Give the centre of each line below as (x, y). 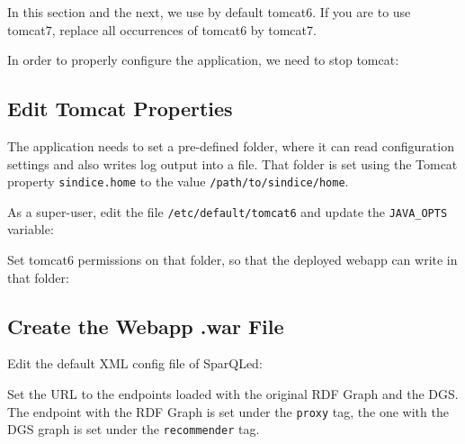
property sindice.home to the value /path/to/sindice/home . (178, 181)
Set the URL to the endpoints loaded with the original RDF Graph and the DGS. (233, 394)
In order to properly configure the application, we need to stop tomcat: (203, 60)
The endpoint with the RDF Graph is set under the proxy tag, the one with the (228, 411)
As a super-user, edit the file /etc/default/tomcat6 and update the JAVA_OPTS (228, 211)
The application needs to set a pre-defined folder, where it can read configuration (231, 145)
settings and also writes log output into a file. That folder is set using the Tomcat (232, 163)
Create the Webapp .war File (146, 326)
